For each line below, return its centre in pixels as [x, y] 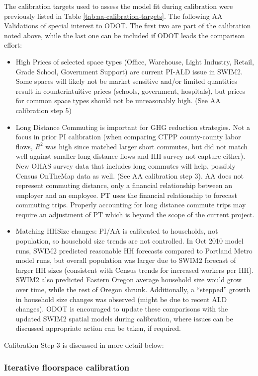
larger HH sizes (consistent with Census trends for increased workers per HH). [135, 270]
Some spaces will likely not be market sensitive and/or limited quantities [127, 81]
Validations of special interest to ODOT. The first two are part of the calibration [128, 26]
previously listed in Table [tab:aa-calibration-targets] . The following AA [113, 16]
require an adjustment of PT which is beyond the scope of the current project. [135, 214]
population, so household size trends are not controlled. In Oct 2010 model [129, 241]
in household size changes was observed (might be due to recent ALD [121, 299]
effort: [13, 45]
